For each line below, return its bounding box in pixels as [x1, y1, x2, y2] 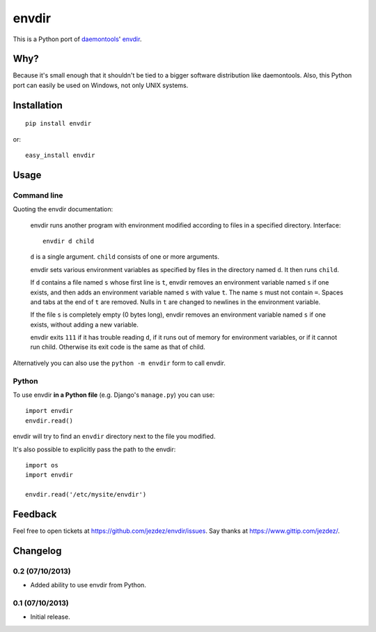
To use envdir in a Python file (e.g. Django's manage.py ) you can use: [13, 391, 215, 399]
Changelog [13, 545, 62, 557]
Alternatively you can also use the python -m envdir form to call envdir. [13, 359, 226, 367]
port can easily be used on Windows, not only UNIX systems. [13, 81, 189, 89]
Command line [13, 190, 63, 200]
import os [25, 461, 58, 469]
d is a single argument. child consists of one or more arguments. [30, 253, 219, 261]
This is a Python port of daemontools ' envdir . [13, 35, 142, 43]
